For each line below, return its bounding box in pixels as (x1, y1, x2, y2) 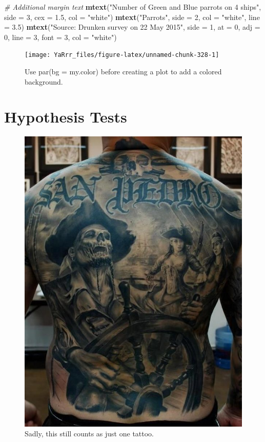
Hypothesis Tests (4, 106, 127, 127)
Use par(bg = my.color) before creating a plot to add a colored (25, 66, 222, 77)
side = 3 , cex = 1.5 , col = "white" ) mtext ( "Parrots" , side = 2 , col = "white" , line (4, 11, 260, 22)
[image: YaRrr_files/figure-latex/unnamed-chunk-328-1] (25, 51, 219, 59)
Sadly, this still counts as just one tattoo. (25, 428, 154, 439)
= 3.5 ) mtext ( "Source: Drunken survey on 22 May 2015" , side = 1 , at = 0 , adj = (4, 22, 260, 32)
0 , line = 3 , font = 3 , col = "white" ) (4, 31, 117, 42)
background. (25, 76, 63, 87)
